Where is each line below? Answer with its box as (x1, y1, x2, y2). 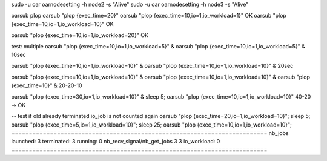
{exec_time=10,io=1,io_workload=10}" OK (11, 20, 114, 27)
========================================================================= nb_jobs (11, 130, 289, 137)
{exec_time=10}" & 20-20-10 (11, 82, 82, 89)
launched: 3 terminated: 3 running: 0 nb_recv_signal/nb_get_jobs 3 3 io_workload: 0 (11, 138, 220, 145)
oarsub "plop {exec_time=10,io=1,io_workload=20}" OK (11, 31, 148, 39)
